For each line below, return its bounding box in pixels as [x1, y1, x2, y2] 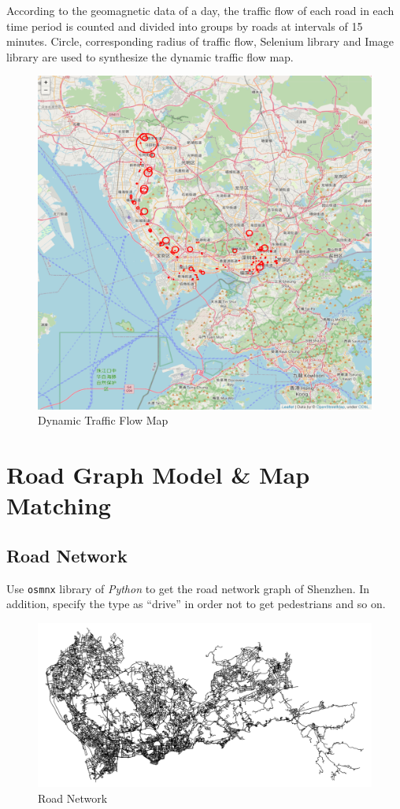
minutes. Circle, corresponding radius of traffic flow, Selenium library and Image [6, 33, 394, 50]
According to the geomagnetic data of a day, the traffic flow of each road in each [6, 2, 394, 18]
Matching [6, 489, 111, 521]
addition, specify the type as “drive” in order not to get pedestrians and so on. [6, 596, 386, 612]
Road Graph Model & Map [6, 458, 310, 490]
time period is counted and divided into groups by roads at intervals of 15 [6, 17, 363, 34]
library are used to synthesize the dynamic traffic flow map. [6, 48, 294, 65]
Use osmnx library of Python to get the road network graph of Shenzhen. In [6, 580, 370, 596]
